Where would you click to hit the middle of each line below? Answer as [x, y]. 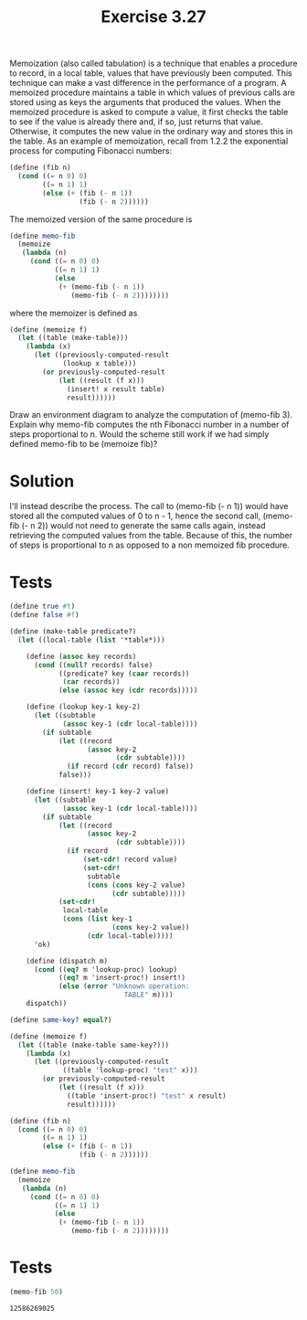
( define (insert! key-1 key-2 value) [98, 792]
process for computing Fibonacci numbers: [90, 151]
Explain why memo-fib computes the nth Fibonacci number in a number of [149, 425]
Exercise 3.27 [153, 17]
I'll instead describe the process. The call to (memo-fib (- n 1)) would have [149, 506]
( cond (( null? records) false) [93, 665]
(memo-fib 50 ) [37, 1292]
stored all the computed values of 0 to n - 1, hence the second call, [135, 516]
